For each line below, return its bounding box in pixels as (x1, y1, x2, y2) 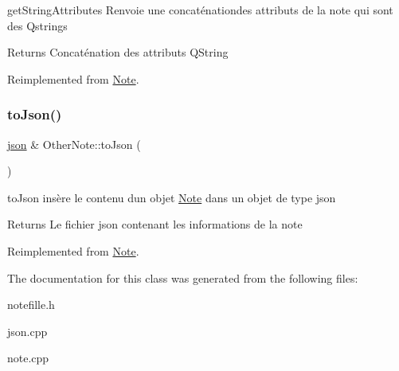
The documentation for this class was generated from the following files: (7, 269, 358, 286)
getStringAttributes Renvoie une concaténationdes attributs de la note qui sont (7, 2, 393, 18)
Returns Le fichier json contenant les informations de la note (7, 216, 303, 232)
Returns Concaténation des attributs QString (7, 44, 229, 61)
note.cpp (7, 350, 49, 366)
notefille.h (7, 296, 55, 313)
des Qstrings (7, 17, 68, 33)
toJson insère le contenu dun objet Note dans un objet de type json (7, 189, 336, 205)
